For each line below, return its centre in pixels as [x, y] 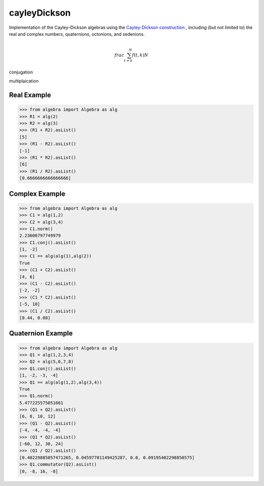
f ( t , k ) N [140, 55]
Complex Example [37, 194]
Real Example [30, 95]
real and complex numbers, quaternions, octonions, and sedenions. [77, 34]
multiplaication [24, 81]
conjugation [21, 72]
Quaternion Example [41, 334]
